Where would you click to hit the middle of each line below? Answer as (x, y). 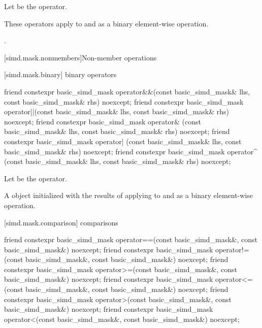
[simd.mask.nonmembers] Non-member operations (80, 57)
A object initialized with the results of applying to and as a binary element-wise (128, 195)
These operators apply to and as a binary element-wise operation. (106, 23)
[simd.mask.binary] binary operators (60, 74)
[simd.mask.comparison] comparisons (61, 222)
